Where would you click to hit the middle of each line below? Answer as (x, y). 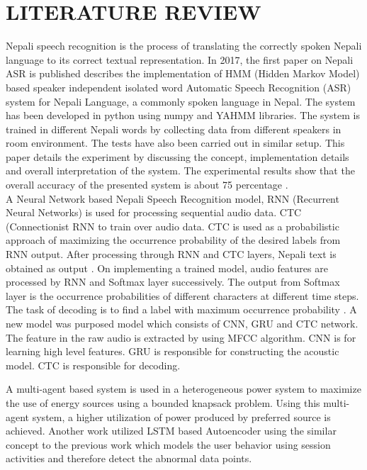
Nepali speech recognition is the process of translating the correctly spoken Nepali (184, 46)
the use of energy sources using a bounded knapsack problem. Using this (163, 402)
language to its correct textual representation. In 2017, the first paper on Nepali (180, 59)
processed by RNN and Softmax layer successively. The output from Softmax (173, 282)
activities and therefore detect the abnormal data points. (129, 458)
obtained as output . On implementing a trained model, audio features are (167, 268)
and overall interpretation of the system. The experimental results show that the (180, 170)
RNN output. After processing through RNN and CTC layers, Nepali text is (171, 254)
